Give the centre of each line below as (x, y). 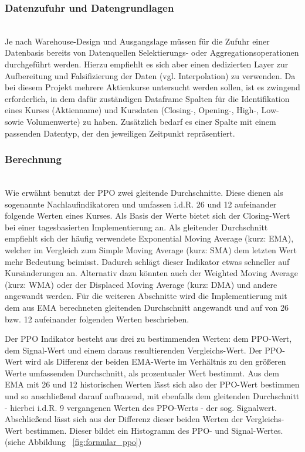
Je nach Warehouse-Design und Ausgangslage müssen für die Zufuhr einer (137, 41)
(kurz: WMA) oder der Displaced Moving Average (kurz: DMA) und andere (141, 284)
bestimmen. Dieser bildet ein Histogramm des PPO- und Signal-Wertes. (154, 430)
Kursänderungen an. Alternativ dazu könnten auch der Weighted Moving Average (152, 273)
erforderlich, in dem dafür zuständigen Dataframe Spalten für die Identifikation (147, 98)
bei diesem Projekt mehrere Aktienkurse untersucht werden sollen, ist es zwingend (152, 87)
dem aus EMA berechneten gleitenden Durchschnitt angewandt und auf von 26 (147, 307)
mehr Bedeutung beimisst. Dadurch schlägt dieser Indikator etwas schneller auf (147, 261)
